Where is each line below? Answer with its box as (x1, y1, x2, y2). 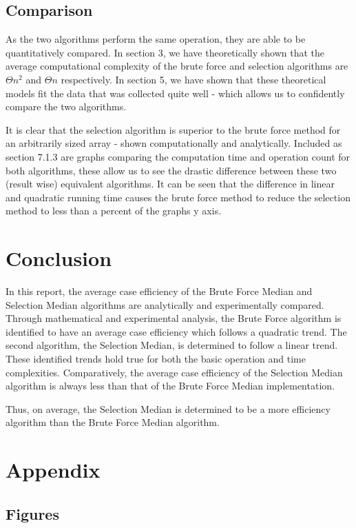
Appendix (6, 456, 101, 484)
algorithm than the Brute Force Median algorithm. (6, 415, 220, 429)
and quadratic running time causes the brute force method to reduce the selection (6, 190, 350, 204)
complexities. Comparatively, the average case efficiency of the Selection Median (6, 365, 343, 379)
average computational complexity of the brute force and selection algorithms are (6, 59, 348, 73)
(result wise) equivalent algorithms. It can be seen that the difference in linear (6, 176, 335, 191)
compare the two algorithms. (6, 99, 127, 114)
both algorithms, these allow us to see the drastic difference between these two (6, 163, 337, 177)
